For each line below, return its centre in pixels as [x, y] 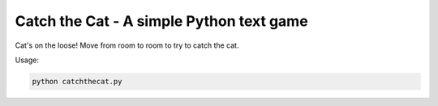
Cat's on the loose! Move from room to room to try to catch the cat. [127, 45]
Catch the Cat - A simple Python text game [161, 21]
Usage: [27, 60]
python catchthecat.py [77, 81]
